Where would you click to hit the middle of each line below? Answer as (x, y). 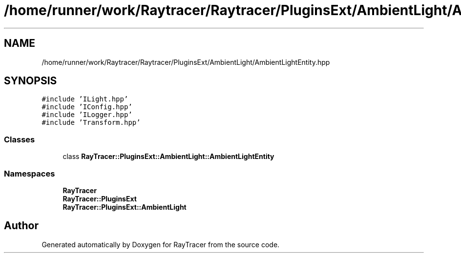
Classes (20, 139)
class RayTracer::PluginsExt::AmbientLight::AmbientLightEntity (168, 157)
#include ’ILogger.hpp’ (87, 115)
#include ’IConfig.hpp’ (87, 107)
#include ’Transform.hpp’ (91, 123)
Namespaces (30, 173)
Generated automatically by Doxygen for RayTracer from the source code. (161, 244)
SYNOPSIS (31, 81)
